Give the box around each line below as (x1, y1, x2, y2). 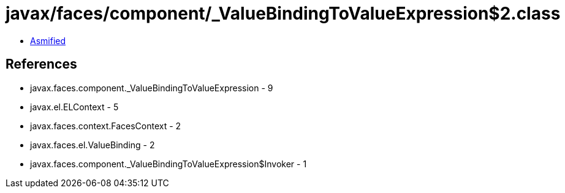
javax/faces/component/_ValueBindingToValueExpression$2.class (6, 3, 561, 24)
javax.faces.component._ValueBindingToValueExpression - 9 (30, 82, 273, 93)
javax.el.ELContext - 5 (30, 101, 119, 112)
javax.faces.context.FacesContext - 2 (30, 120, 181, 131)
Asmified (30, 35, 66, 46)
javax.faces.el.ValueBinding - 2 (30, 139, 155, 150)
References (6, 56, 77, 72)
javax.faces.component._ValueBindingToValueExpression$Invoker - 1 (30, 158, 307, 169)
